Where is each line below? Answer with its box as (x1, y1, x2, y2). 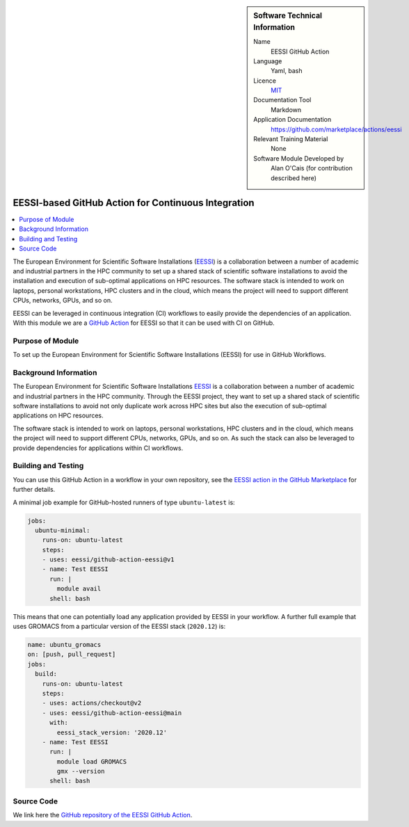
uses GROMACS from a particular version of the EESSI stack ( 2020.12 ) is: (13, 623, 226, 631)
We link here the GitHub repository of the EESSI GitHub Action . (13, 811, 193, 819)
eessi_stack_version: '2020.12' (56, 728, 167, 737)
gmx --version (56, 767, 105, 776)
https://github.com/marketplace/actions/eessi (271, 125, 403, 134)
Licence (253, 77, 276, 85)
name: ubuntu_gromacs (27, 641, 102, 649)
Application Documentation (253, 115, 332, 124)
